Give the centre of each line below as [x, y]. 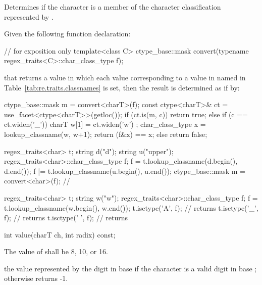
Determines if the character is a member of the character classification [113, 7]
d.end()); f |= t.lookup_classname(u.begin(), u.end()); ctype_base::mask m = [125, 171]
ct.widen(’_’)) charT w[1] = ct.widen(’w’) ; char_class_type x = [105, 124]
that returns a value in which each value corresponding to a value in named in [125, 77]
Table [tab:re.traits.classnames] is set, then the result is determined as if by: [122, 87]
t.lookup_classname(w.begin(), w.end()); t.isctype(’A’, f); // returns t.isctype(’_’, [131, 207]
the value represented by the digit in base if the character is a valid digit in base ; [130, 268]
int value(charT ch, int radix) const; [60, 234]
